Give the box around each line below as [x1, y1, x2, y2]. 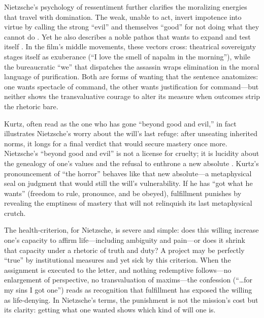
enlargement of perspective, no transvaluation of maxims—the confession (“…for [4, 274, 253, 285]
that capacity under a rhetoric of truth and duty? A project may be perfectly [4, 244, 245, 255]
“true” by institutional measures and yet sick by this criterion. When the [4, 255, 231, 265]
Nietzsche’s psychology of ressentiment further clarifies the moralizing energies [4, 2, 247, 12]
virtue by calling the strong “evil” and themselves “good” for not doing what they [4, 21, 259, 32]
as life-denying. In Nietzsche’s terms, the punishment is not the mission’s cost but [4, 294, 258, 305]
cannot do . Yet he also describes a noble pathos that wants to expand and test [4, 31, 251, 42]
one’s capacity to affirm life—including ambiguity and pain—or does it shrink [4, 235, 245, 245]
